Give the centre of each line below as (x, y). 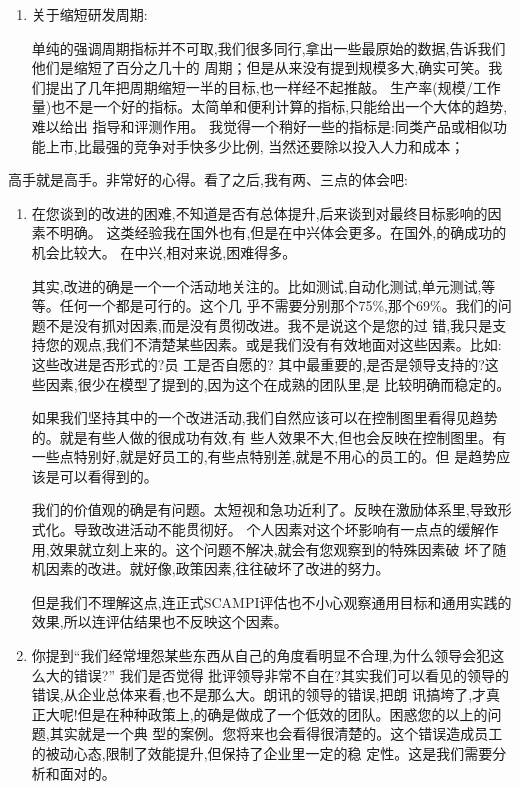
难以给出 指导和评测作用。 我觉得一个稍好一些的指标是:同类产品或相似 (262, 125)
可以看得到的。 (108, 475)
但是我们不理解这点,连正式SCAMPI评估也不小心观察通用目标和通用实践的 (271, 601)
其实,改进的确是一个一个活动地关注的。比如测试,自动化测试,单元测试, (256, 285)
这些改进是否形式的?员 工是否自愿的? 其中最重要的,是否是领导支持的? (258, 363)
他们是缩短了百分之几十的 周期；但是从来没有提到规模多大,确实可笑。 (260, 67)
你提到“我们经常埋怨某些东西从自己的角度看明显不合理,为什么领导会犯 (261, 655)
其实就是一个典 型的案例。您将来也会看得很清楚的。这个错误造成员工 (276, 733)
